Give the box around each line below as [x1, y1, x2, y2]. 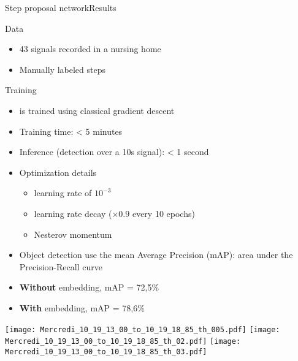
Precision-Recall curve [19, 260, 102, 273]
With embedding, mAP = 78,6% [19, 301, 145, 314]
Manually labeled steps [19, 63, 105, 75]
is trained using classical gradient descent [19, 104, 175, 116]
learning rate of [34, 186, 92, 199]
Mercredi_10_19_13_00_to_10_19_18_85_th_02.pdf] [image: [5, 337, 241, 346]
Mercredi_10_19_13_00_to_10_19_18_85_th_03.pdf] [5, 347, 207, 356]
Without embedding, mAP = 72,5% [19, 281, 159, 294]
